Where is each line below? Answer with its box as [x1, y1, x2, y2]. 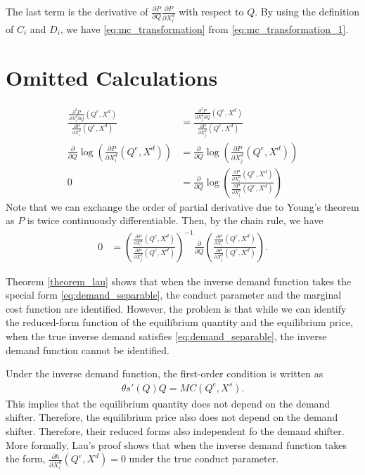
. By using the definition [255, 4, 360, 18]
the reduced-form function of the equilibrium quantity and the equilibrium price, [6, 315, 353, 330]
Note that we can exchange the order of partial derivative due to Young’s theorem [6, 199, 359, 214]
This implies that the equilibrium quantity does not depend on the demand [6, 396, 331, 410]
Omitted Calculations [6, 63, 218, 91]
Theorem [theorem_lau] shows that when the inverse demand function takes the [6, 273, 352, 288]
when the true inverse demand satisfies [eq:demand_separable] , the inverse [6, 328, 327, 343]
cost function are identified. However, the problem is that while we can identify [6, 301, 347, 315]
